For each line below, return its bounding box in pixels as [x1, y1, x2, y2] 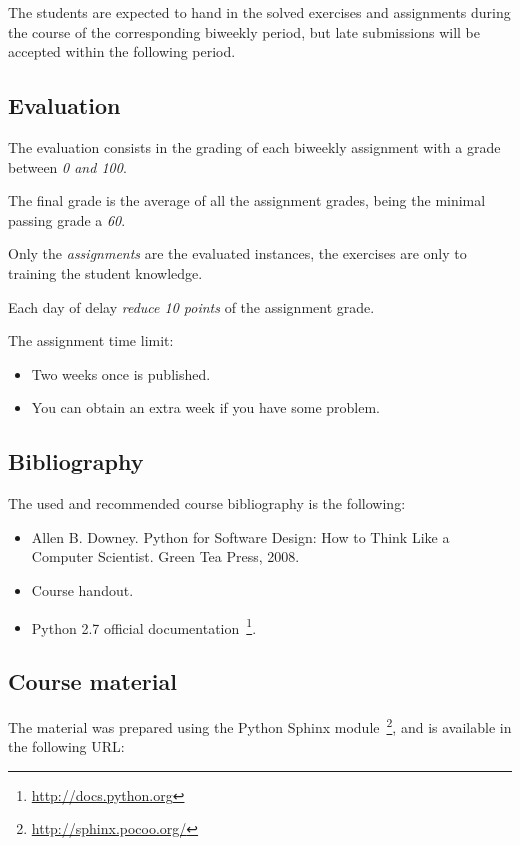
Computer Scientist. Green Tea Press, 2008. [31, 546, 300, 567]
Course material [8, 666, 177, 697]
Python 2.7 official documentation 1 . [31, 614, 257, 638]
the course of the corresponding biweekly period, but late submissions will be [8, 21, 480, 42]
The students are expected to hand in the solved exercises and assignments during [8, 2, 511, 22]
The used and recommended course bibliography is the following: [8, 493, 406, 514]
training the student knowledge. [8, 262, 203, 283]
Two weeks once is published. [31, 363, 211, 384]
